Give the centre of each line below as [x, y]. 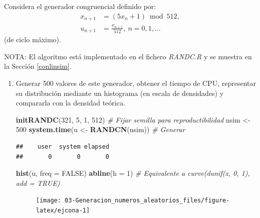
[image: [48, 201]
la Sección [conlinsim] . [38, 66]
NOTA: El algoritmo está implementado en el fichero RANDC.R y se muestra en [128, 56]
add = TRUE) [38, 183]
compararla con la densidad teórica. [70, 103]
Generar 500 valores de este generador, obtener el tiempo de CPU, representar [136, 83]
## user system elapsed [62, 147]
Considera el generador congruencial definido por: [80, 6]
